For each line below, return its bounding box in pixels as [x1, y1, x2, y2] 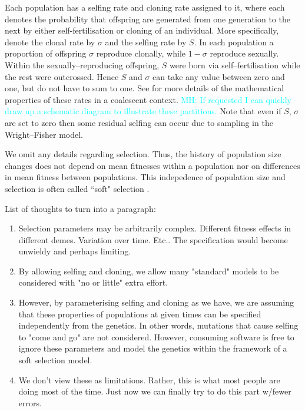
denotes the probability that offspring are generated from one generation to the [5, 12, 290, 25]
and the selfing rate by [105, 35, 187, 48]
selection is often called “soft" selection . [5, 182, 150, 194]
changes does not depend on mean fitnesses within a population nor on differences [5, 159, 300, 171]
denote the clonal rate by [5, 35, 95, 48]
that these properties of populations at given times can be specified [18, 307, 261, 320]
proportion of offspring [5, 47, 87, 59]
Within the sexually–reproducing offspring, [5, 58, 160, 71]
